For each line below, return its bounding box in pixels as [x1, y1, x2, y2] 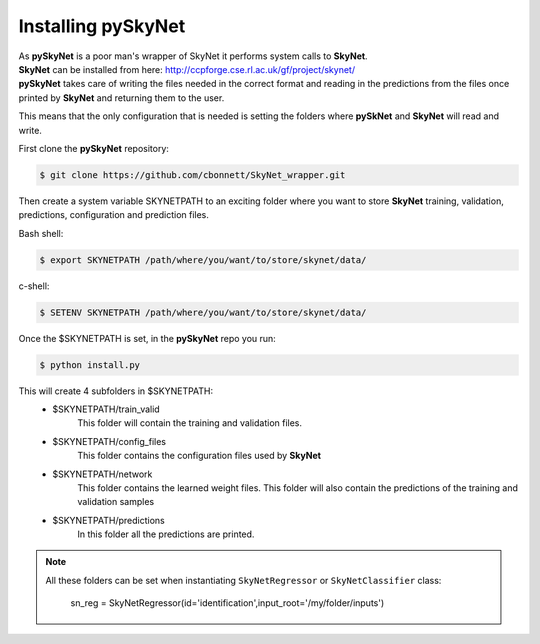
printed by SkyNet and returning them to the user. [18, 91, 225, 104]
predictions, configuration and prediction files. [18, 209, 210, 221]
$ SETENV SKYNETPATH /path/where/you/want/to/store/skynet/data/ [39, 306, 367, 318]
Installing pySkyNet [18, 15, 186, 37]
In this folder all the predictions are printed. [77, 528, 255, 540]
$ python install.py [39, 359, 140, 370]
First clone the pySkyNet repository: [18, 142, 170, 154]
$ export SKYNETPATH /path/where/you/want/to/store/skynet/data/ [39, 254, 367, 265]
